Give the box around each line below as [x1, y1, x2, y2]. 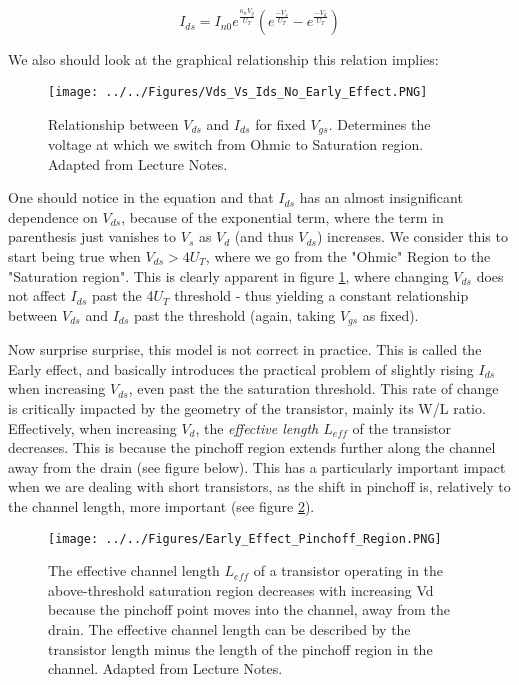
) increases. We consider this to [316, 226, 508, 247]
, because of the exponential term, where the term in [121, 206, 444, 227]
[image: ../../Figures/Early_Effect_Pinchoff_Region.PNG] [48, 531, 442, 546]
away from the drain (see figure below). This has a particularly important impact [8, 456, 506, 477]
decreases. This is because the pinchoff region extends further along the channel [8, 437, 496, 458]
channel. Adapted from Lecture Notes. [48, 658, 283, 679]
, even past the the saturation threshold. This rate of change [128, 378, 499, 399]
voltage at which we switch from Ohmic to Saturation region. [48, 134, 424, 155]
